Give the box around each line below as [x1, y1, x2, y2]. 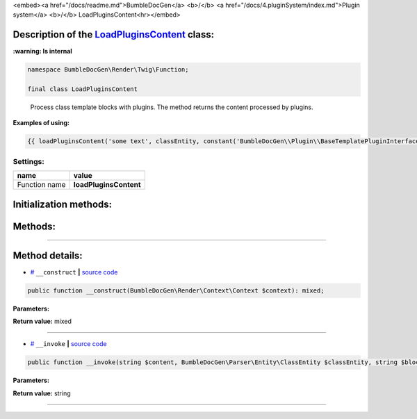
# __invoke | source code [30, 340, 107, 348]
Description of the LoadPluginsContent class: [13, 28, 215, 41]
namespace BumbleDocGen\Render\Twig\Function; [27, 66, 189, 74]
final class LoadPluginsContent [27, 85, 138, 93]
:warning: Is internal [13, 47, 72, 56]
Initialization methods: [13, 198, 113, 210]
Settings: [13, 156, 44, 166]
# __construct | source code [30, 268, 118, 276]
